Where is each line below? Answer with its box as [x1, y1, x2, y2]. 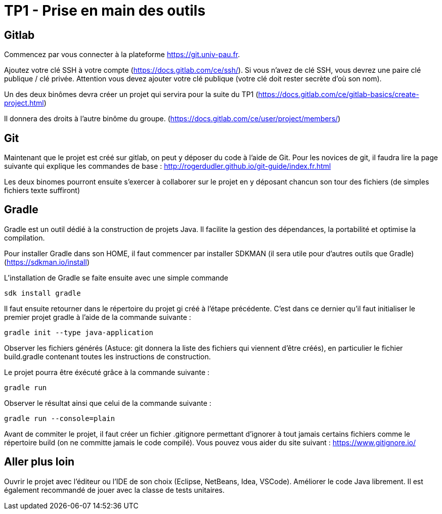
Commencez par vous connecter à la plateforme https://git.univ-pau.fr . [4, 50, 240, 59]
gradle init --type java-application [4, 328, 154, 337]
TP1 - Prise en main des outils [4, 2, 206, 19]
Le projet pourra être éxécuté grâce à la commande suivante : [4, 367, 210, 377]
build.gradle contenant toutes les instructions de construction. [4, 352, 211, 361]
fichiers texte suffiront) [4, 186, 80, 195]
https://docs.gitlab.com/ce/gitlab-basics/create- [258, 90, 419, 99]
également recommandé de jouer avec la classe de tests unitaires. [4, 485, 225, 494]
